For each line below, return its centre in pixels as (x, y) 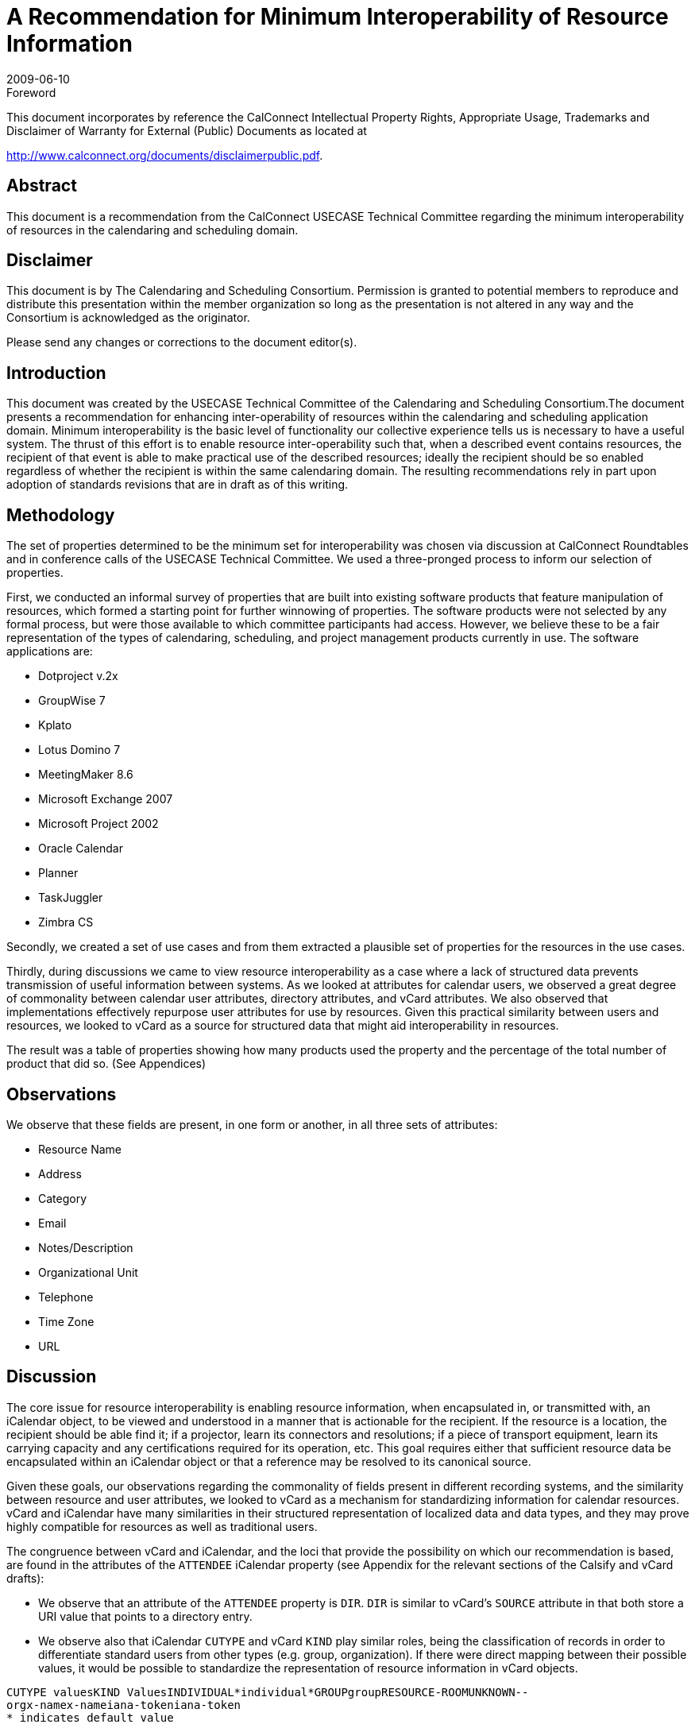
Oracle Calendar (81, 849)
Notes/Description (86, 1247)
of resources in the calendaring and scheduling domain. (153, 230)
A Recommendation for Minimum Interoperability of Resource (338, 17)
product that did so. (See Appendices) (106, 1064)
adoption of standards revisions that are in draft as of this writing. (178, 485)
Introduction (56, 373)
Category (63, 1198)
